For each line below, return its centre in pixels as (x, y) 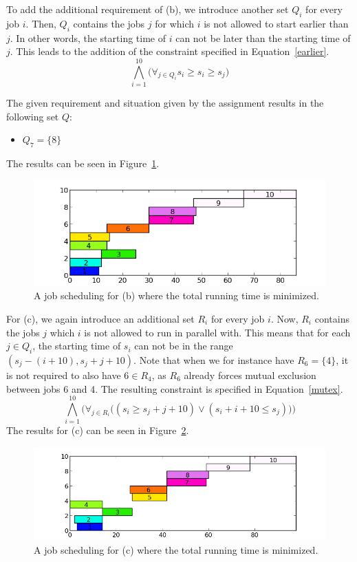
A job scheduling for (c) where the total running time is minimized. (176, 549)
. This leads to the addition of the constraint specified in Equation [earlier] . (170, 51)
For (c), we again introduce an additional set (100, 318)
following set (33, 116)
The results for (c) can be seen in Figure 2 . (98, 430)
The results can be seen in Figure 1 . (83, 163)
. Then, (41, 23)
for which (175, 23)
